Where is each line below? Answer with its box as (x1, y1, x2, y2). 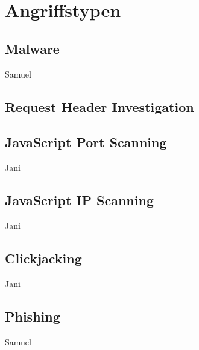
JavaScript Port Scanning (5, 133, 167, 151)
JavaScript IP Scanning (5, 191, 154, 210)
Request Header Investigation (5, 97, 194, 116)
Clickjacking (5, 248, 82, 267)
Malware (5, 39, 60, 58)
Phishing (5, 306, 60, 325)
